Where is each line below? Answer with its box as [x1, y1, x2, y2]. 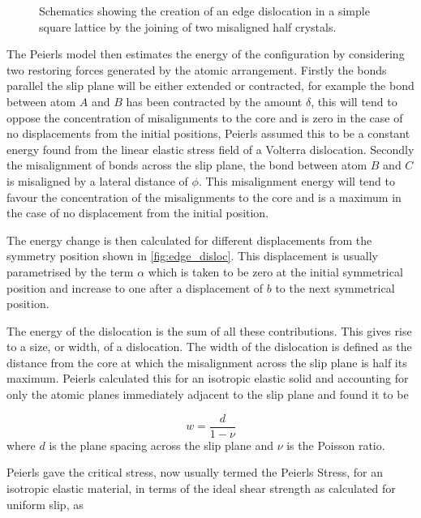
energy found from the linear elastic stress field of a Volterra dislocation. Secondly [6, 140, 415, 157]
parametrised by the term [6, 263, 134, 280]
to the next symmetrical [275, 279, 395, 296]
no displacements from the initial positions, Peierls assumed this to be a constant [6, 125, 410, 142]
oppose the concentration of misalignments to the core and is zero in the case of [6, 109, 403, 126]
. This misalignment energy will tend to [198, 172, 395, 189]
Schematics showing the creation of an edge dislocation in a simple [39, 2, 370, 19]
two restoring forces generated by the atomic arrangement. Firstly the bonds [6, 61, 387, 78]
